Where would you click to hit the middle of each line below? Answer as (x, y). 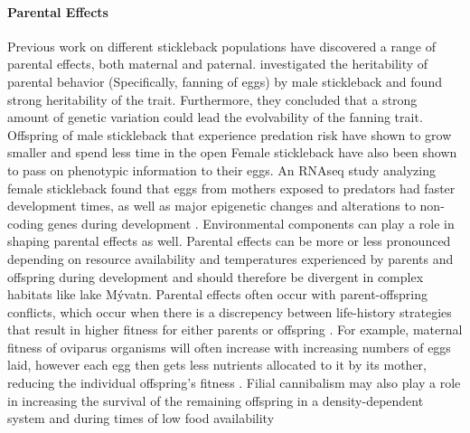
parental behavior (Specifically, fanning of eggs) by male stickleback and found (225, 81)
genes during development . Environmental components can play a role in (251, 223)
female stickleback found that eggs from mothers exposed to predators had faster (231, 188)
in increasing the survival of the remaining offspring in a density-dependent (216, 400)
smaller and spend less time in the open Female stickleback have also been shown (232, 152)
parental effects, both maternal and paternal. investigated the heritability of (218, 64)
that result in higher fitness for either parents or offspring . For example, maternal (235, 329)
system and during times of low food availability (141, 418)
